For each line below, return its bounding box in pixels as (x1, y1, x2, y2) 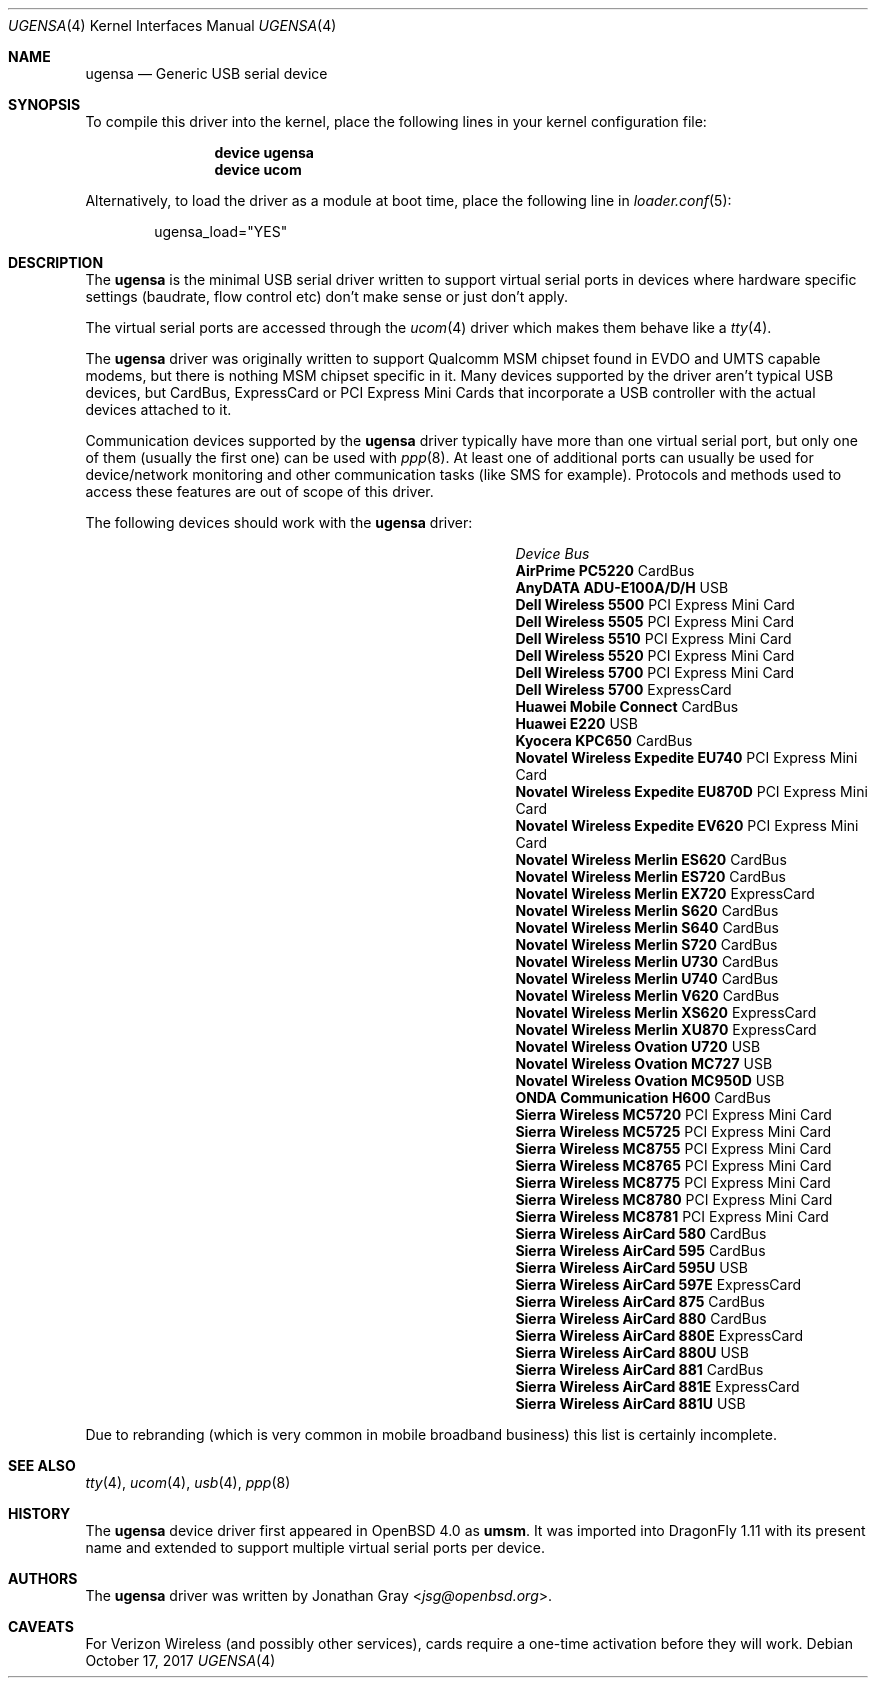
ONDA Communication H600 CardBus (515, 1089, 771, 1106)
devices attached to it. (85, 401, 232, 418)
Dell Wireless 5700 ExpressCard (515, 681, 732, 698)
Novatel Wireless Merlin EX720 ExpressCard (515, 885, 815, 902)
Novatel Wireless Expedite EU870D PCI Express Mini (515, 783, 868, 800)
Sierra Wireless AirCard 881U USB (515, 1395, 746, 1412)
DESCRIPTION (8, 254, 104, 271)
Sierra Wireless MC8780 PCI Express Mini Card (515, 1191, 833, 1208)
